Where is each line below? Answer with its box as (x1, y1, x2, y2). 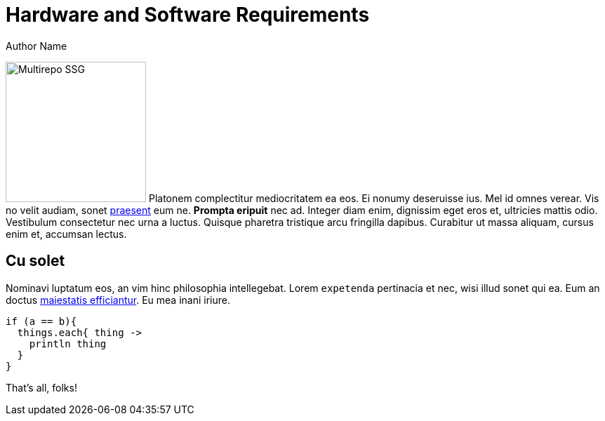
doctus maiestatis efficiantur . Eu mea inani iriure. (6, 293, 230, 306)
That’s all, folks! (6, 381, 77, 394)
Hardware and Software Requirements (6, 3, 370, 27)
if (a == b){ (6, 315, 77, 327)
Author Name (6, 39, 67, 52)
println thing (29, 338, 107, 349)
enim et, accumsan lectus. (6, 227, 127, 240)
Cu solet (6, 252, 65, 270)
